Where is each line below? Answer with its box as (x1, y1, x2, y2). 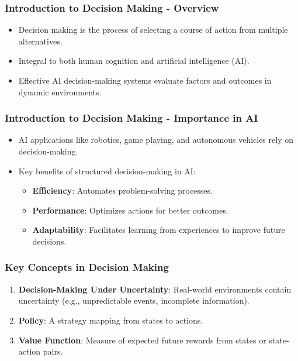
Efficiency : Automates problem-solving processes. (32, 184, 213, 197)
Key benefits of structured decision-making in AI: (18, 164, 196, 177)
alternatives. (18, 35, 63, 47)
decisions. (32, 235, 67, 247)
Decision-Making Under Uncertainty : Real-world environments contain (18, 283, 292, 295)
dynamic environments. (18, 85, 102, 98)
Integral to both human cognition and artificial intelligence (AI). (18, 54, 250, 67)
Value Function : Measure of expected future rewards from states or (18, 334, 266, 346)
